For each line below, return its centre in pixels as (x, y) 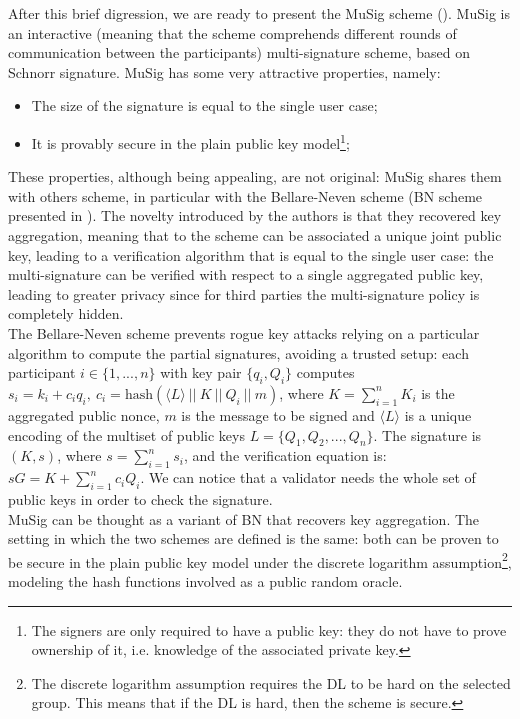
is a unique (438, 414)
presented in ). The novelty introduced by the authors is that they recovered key (255, 215)
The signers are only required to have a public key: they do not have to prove (269, 629)
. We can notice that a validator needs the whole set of (308, 477)
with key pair (201, 372)
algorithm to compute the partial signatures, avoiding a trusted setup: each (238, 352)
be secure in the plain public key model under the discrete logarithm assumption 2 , (260, 560)
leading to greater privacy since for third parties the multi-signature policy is (244, 293)
